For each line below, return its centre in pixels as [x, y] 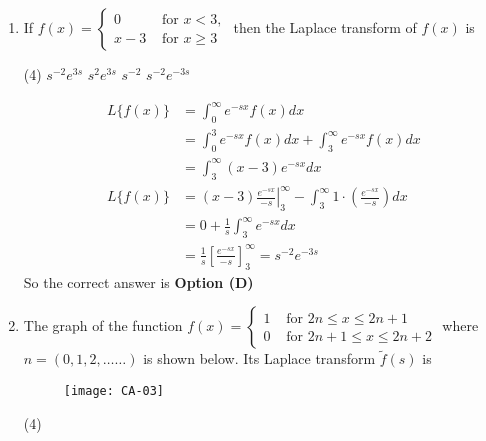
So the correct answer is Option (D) [138, 281]
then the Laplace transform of [325, 27]
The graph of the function [103, 325]
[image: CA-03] [114, 390]
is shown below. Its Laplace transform [259, 358]
